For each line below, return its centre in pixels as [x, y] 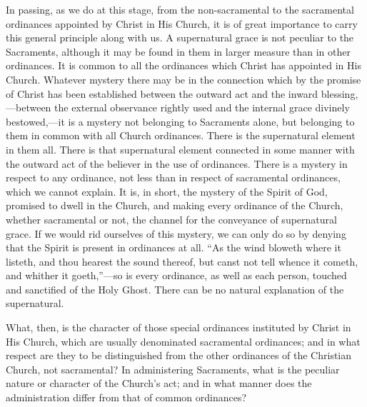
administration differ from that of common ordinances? [126, 397]
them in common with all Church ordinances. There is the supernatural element [181, 135]
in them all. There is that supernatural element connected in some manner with [180, 149]
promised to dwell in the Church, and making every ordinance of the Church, [175, 205]
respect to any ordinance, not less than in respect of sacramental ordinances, [173, 177]
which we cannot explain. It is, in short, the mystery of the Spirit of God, [167, 191]
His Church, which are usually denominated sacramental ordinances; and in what [183, 341]
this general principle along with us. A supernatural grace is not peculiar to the [180, 37]
